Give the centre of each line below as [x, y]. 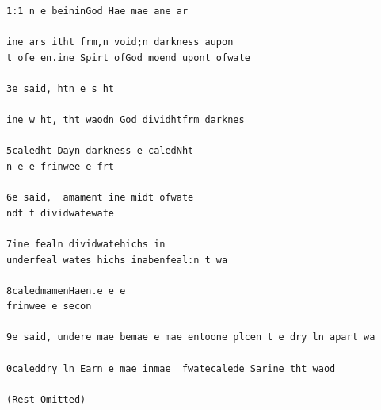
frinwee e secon [49, 307]
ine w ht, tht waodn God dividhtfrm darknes [126, 120]
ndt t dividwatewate [61, 213]
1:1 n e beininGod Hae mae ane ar [97, 11]
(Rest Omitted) [46, 399]
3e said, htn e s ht [61, 88]
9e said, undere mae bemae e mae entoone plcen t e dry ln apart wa [191, 337]
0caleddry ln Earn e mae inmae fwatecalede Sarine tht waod [171, 368]
